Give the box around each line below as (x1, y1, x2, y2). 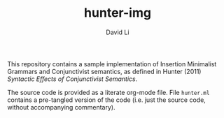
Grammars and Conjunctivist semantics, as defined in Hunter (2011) (7, 67, 202, 75)
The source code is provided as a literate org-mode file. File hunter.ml (7, 88, 210, 96)
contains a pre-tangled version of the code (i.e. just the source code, (7, 96, 206, 104)
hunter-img (83, 5, 152, 21)
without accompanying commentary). (7, 103, 115, 111)
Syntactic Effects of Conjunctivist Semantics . (7, 75, 138, 83)
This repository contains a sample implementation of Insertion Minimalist (7, 59, 217, 68)
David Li (106, 28, 129, 36)
